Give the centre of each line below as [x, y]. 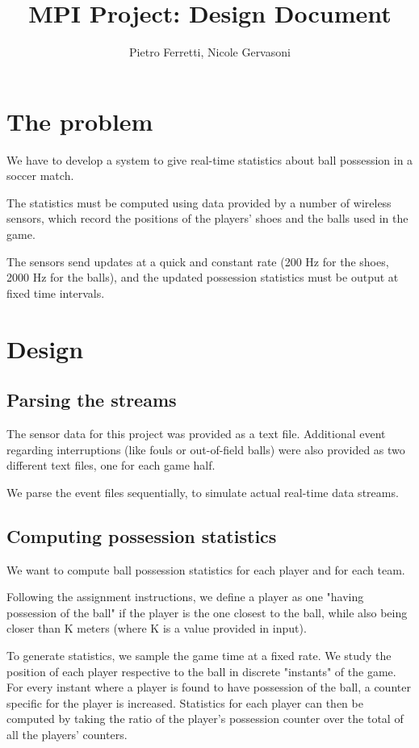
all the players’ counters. [67, 734]
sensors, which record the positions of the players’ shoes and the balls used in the [207, 218]
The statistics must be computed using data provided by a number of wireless [199, 202]
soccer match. [40, 176]
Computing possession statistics [142, 535]
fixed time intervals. [56, 293]
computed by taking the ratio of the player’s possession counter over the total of [205, 719]
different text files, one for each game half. [111, 465]
